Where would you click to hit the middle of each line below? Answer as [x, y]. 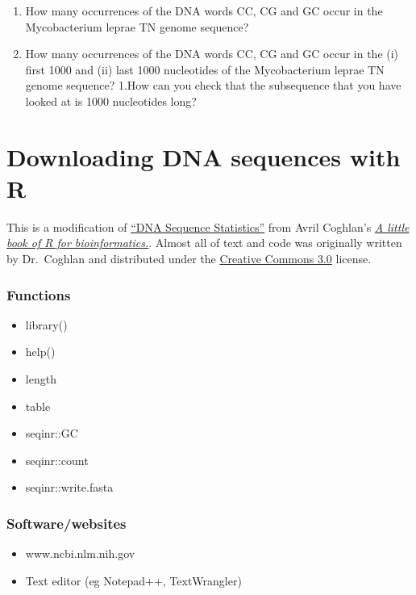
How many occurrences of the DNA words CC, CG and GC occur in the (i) [212, 54]
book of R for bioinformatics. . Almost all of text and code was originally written [204, 243]
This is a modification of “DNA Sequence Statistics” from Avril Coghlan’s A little [208, 226]
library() [46, 324]
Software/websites [67, 523]
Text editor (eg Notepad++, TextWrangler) [133, 580]
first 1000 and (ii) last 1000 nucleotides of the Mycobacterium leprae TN [205, 69]
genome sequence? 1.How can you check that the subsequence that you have [213, 85]
